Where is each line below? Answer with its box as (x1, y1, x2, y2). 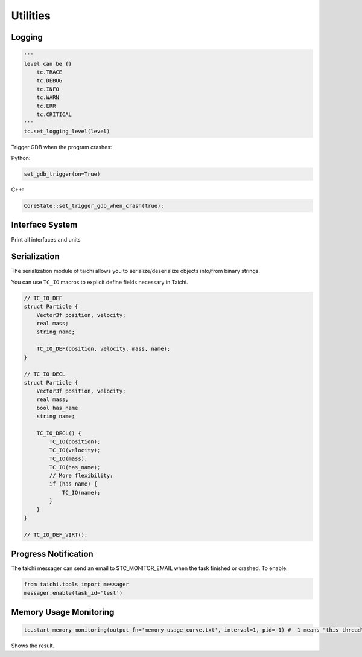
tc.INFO (36, 85, 60, 92)
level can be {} (24, 60, 72, 67)
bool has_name (36, 405, 78, 411)
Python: (11, 155, 31, 162)
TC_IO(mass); (49, 455, 88, 462)
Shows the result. (11, 642, 55, 649)
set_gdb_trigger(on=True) (24, 171, 101, 178)
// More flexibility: (49, 472, 113, 479)
